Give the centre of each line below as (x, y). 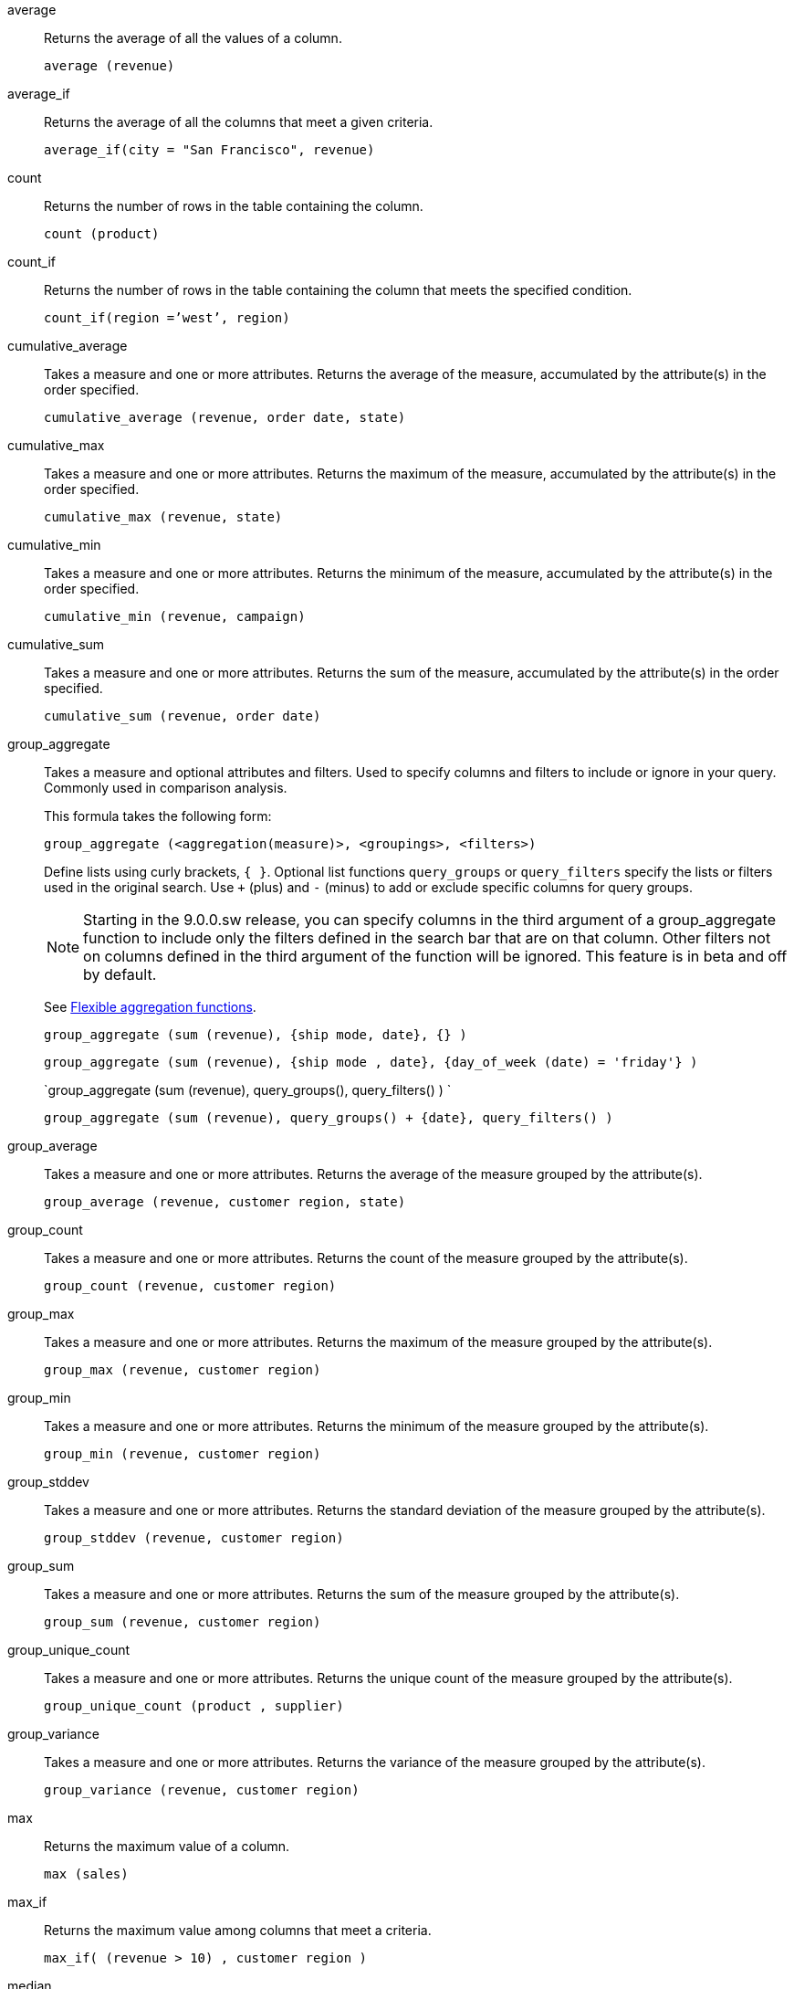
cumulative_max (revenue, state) (163, 517)
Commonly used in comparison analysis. (166, 788)
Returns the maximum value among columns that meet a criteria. (238, 1930)
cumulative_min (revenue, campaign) (175, 616)
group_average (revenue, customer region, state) (225, 1202)
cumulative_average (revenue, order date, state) (225, 417)
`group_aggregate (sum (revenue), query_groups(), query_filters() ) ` (248, 1090)
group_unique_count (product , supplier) (194, 1706)
